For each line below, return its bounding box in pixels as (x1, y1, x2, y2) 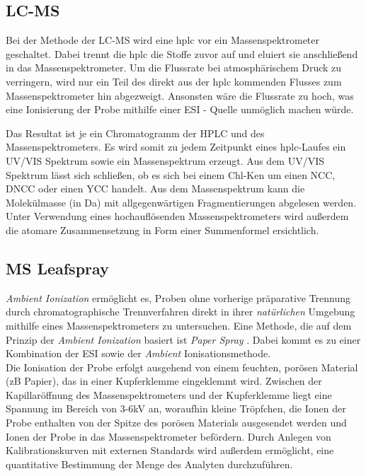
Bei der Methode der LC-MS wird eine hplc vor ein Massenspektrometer (6, 33, 320, 47)
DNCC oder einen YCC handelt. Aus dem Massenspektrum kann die (6, 181, 305, 196)
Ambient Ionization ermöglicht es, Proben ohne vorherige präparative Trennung (6, 290, 351, 305)
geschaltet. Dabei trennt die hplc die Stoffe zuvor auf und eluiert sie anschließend (6, 46, 358, 61)
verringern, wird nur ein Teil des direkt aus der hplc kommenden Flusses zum (6, 74, 342, 88)
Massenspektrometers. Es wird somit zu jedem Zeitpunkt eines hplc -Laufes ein (6, 139, 346, 154)
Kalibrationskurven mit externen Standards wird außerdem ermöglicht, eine (6, 443, 334, 458)
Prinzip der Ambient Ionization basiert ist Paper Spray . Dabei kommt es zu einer (6, 332, 361, 347)
